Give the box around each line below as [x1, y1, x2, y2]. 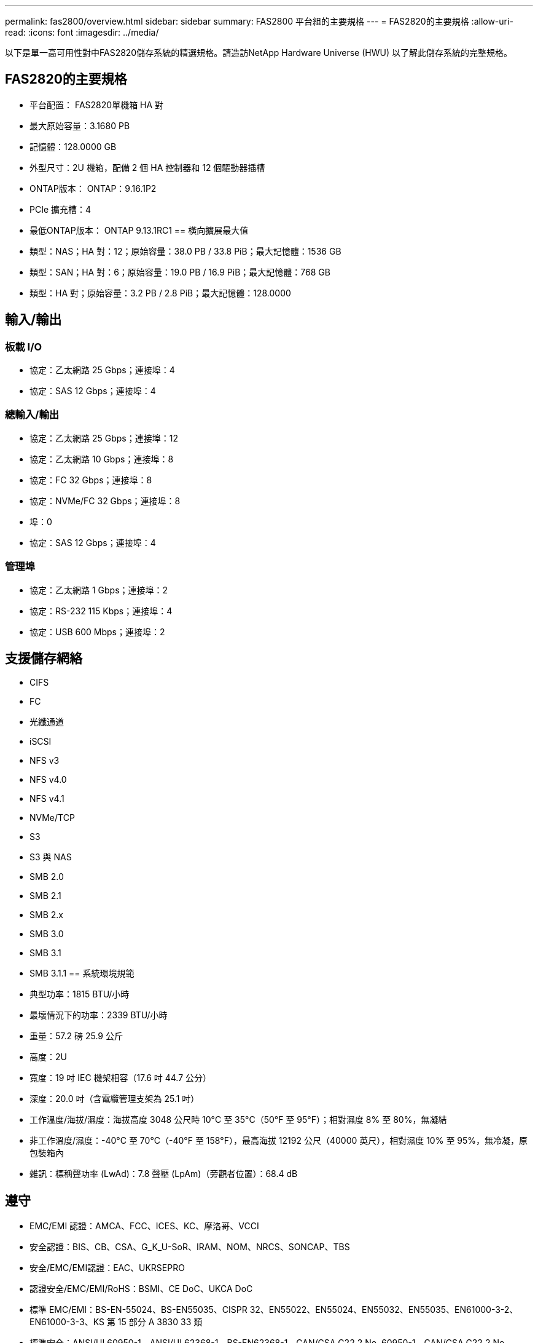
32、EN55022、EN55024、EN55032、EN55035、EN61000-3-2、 [249, 1304, 518, 1315]
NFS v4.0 [29, 774, 67, 785]
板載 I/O [5, 340, 42, 353]
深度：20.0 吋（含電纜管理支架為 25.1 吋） [29, 1093, 200, 1104]
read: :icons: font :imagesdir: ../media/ [5, 27, 159, 38]
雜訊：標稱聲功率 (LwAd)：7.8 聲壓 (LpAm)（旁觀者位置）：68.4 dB [29, 1168, 298, 1179]
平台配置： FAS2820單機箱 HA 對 [29, 99, 164, 110]
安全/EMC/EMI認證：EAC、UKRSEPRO [29, 1262, 185, 1274]
